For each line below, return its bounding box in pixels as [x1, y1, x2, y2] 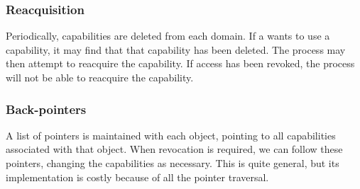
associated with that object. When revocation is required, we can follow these [6, 142, 343, 156]
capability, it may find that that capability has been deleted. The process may [6, 42, 346, 57]
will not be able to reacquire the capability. [6, 70, 194, 84]
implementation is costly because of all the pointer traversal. [6, 169, 269, 184]
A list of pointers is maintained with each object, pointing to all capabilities [6, 127, 336, 142]
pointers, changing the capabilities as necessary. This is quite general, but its [6, 156, 339, 170]
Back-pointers [6, 100, 87, 118]
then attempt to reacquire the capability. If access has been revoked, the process [6, 56, 355, 71]
